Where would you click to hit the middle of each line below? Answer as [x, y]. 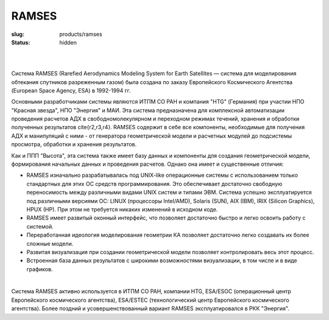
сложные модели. [50, 243]
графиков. [40, 269]
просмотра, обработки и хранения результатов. [74, 144]
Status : [21, 42]
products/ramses [81, 34]
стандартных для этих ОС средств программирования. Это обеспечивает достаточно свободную [154, 183]
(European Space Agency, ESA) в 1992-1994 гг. [71, 90]
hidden [68, 42]
